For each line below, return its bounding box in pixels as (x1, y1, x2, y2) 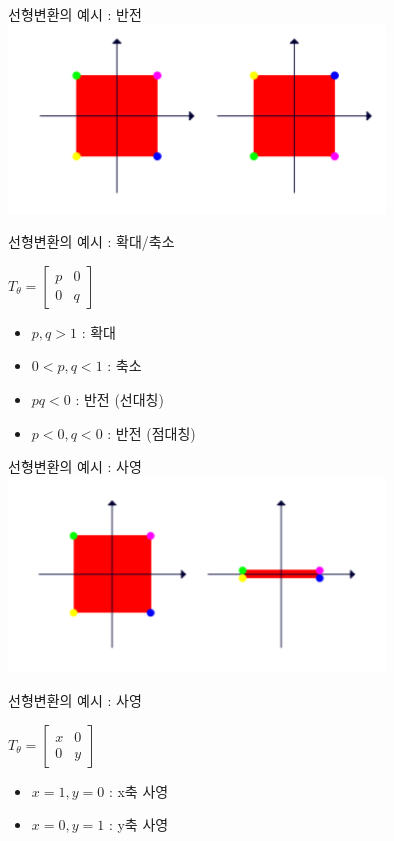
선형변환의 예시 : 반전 (8, 4, 142, 24)
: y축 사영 (108, 814, 169, 835)
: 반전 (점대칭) (107, 422, 196, 443)
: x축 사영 (108, 780, 169, 801)
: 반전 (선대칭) (75, 388, 164, 409)
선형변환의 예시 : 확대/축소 (8, 231, 175, 252)
